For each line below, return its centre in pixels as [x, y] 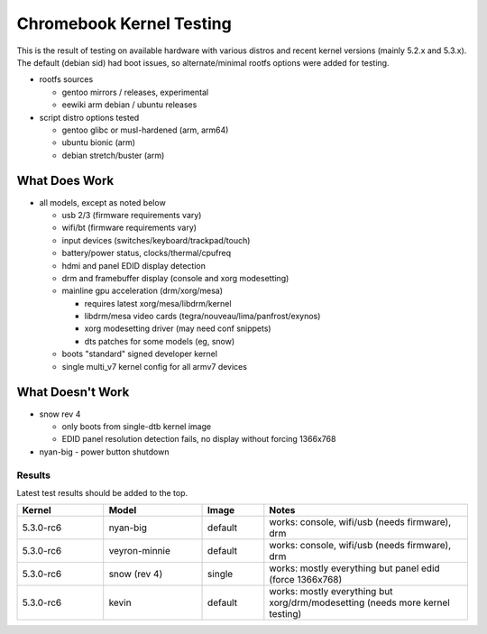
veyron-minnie [139, 551]
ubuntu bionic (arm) [98, 142]
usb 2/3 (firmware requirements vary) [132, 215]
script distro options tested [89, 117]
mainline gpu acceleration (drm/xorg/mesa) [142, 291]
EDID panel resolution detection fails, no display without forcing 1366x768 [199, 439]
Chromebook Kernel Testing [124, 23]
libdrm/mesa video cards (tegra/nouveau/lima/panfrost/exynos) [202, 317]
